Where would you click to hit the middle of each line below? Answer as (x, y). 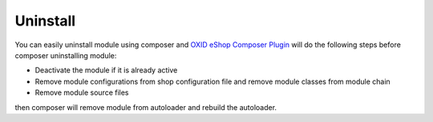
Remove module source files (82, 92)
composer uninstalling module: (66, 55)
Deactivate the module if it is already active (106, 70)
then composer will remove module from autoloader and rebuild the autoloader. (146, 107)
